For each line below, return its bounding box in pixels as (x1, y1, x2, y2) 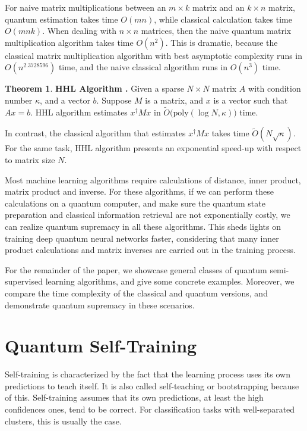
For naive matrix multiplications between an (5, 1, 166, 13)
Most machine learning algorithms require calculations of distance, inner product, (5, 173, 301, 186)
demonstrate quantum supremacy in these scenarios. (5, 298, 195, 311)
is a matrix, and (145, 93, 204, 106)
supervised (5, 275, 43, 288)
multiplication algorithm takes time (5, 36, 134, 48)
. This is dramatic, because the (165, 36, 278, 48)
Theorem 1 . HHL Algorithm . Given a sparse (5, 82, 184, 95)
